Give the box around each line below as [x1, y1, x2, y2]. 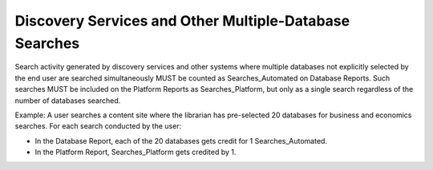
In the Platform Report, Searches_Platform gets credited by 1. [34, 148, 237, 157]
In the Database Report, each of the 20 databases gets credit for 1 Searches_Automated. [34, 136, 328, 145]
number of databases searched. [14, 96, 121, 105]
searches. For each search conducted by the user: [14, 121, 182, 131]
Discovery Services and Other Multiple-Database [14, 12, 350, 30]
